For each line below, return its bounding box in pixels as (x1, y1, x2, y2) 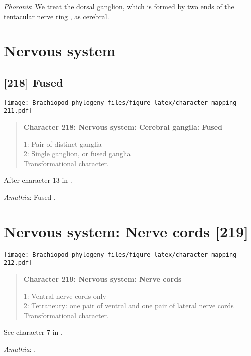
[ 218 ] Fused (4, 74, 63, 90)
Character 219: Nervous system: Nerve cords (23, 274, 182, 284)
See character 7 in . (4, 327, 63, 337)
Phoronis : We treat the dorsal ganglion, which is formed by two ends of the (4, 1, 234, 11)
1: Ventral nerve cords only (23, 290, 106, 301)
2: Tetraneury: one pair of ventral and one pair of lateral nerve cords (23, 300, 234, 311)
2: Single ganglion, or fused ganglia (23, 148, 131, 159)
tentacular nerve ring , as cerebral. (4, 11, 109, 21)
